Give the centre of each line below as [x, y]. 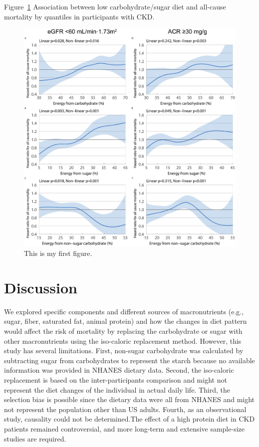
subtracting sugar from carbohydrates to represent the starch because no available [129, 360]
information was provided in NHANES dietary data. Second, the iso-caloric [119, 370]
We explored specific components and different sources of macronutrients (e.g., [124, 311]
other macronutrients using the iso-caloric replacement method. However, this [123, 340]
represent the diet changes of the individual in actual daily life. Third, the [117, 389]
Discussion [41, 287]
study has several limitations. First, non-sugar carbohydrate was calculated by [124, 350]
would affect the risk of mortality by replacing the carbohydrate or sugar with [123, 331]
